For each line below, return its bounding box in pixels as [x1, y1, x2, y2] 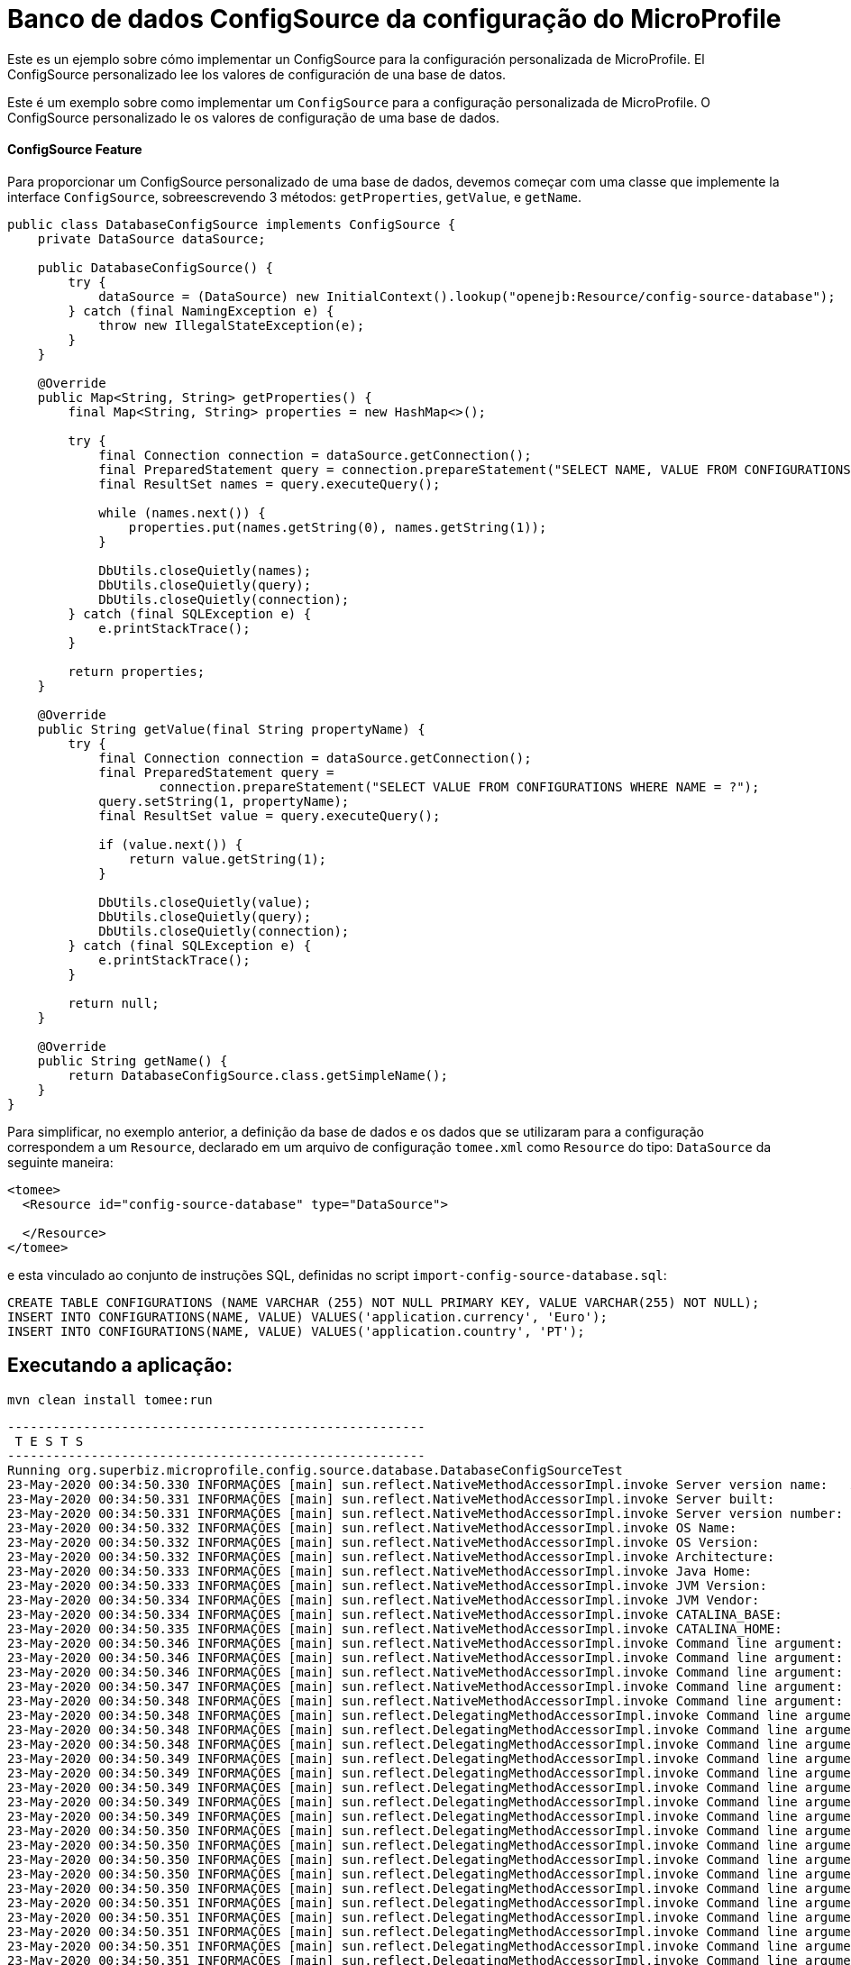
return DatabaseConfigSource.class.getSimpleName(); [68, 1067, 448, 1083]
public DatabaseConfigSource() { [37, 260, 274, 275]
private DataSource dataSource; [37, 231, 266, 246]
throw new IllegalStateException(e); [98, 317, 365, 333]
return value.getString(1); [128, 851, 327, 866]
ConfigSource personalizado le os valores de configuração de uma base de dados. [7, 109, 500, 125]
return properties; [68, 663, 206, 679]
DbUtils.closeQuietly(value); [98, 894, 312, 909]
